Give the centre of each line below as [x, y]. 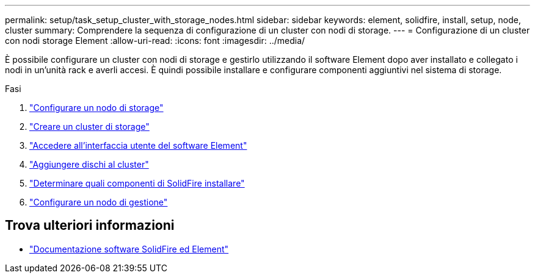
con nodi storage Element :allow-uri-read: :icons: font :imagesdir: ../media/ [155, 41]
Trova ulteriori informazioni [90, 226]
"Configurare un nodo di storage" [96, 108]
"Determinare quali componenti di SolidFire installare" [137, 183]
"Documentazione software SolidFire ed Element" [129, 249]
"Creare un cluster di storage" [89, 127]
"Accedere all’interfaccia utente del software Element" [138, 145]
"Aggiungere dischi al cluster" [89, 164]
